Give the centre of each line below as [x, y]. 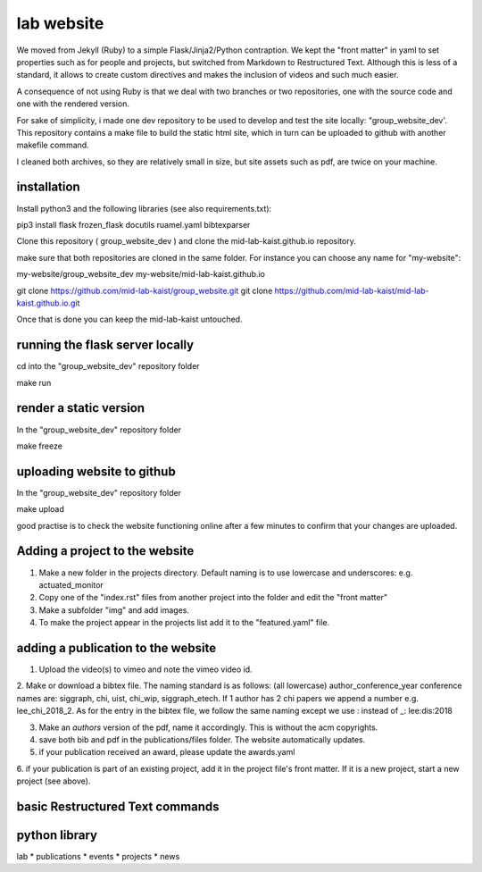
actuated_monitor [71, 584]
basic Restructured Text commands [118, 806]
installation [48, 187]
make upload [40, 509]
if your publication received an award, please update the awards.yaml [167, 752]
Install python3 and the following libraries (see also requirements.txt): [144, 208]
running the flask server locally [105, 345]
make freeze [39, 446]
